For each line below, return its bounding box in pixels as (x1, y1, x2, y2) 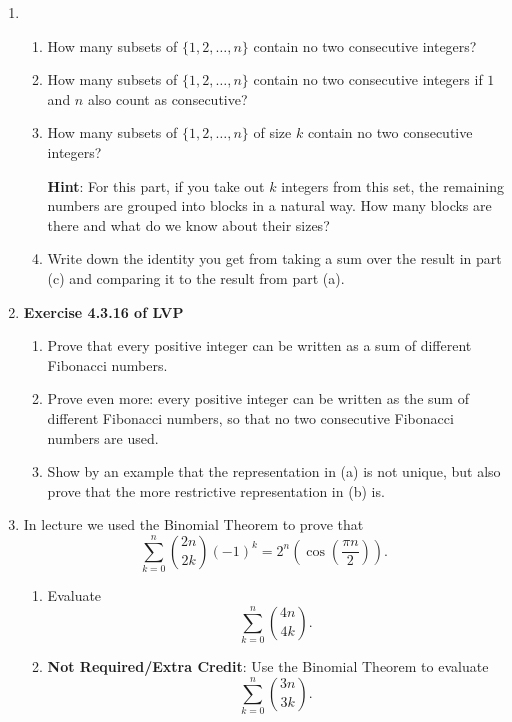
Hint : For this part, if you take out (47, 175, 265, 196)
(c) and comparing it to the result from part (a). (47, 267, 345, 288)
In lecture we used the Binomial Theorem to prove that (23, 514, 364, 535)
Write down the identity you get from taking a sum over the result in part (47, 248, 502, 269)
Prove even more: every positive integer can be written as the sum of (47, 388, 469, 409)
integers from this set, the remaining (281, 175, 504, 196)
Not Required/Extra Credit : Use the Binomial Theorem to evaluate (47, 656, 489, 677)
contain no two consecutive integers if (253, 69, 483, 90)
